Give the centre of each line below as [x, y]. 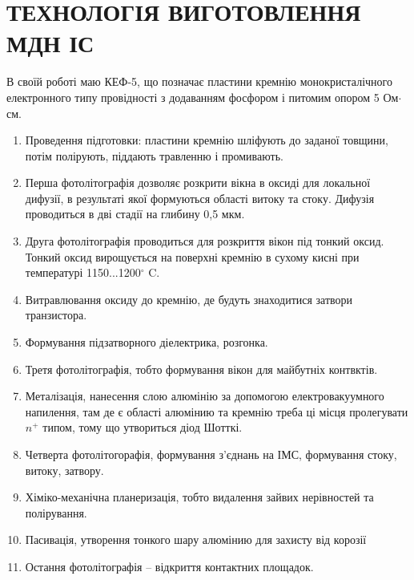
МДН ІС [50, 43]
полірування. [56, 512]
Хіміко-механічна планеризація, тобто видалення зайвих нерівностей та [199, 497]
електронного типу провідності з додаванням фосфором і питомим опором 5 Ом [203, 97]
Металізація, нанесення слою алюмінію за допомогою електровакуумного [205, 396]
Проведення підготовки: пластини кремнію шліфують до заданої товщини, [207, 140]
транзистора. [56, 315]
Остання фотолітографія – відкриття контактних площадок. [169, 566]
